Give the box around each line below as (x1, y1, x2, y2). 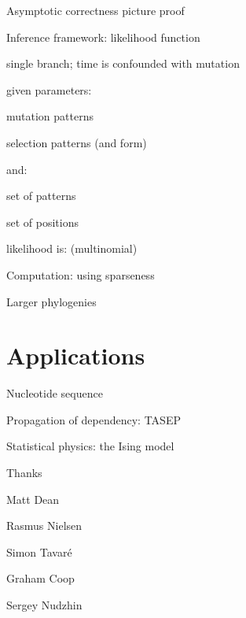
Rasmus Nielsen (6, 517, 83, 534)
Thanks (6, 464, 42, 481)
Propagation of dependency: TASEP (6, 411, 181, 427)
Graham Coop (6, 570, 75, 587)
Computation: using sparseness (6, 266, 155, 283)
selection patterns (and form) (6, 134, 147, 150)
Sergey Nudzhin (6, 597, 83, 612)
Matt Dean (6, 490, 60, 507)
